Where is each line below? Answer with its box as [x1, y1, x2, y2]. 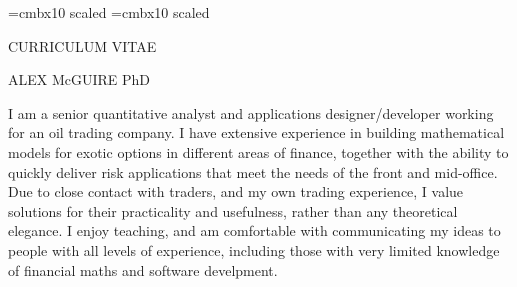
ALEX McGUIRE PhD [8, 69, 151, 90]
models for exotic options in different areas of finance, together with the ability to [8, 141, 509, 162]
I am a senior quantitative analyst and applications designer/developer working [8, 102, 494, 123]
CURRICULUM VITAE [8, 35, 157, 56]
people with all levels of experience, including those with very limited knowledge [8, 239, 500, 260]
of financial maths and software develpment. [8, 259, 278, 280]
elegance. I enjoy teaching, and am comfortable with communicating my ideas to [8, 220, 501, 241]
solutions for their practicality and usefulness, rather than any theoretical [8, 200, 458, 221]
